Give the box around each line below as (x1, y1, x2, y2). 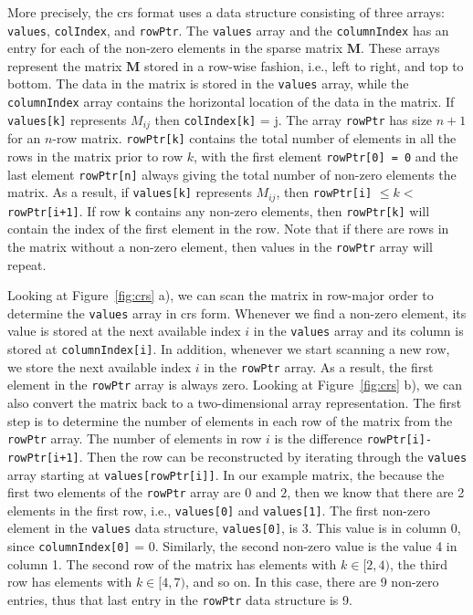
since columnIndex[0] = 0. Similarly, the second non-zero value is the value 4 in (7, 537, 457, 556)
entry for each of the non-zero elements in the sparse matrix (7, 38, 343, 57)
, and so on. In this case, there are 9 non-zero (184, 572, 439, 591)
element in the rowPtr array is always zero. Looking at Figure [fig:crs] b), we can (7, 375, 462, 394)
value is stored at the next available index (7, 321, 241, 340)
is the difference (274, 429, 363, 448)
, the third (390, 554, 448, 573)
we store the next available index (7, 357, 192, 376)
